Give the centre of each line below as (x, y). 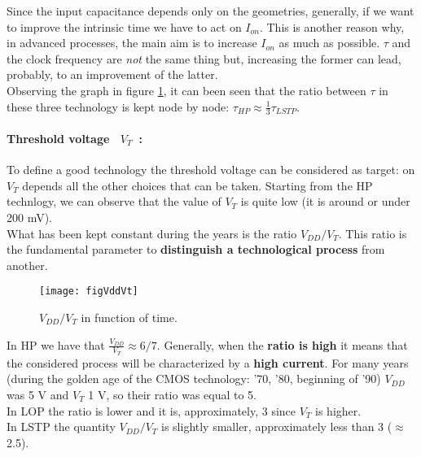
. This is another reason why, (332, 26)
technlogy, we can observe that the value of (114, 201)
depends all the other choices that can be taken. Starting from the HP (197, 185)
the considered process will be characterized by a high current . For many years (208, 362)
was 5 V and (38, 395)
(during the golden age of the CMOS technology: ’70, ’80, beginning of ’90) (194, 379)
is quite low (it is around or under (325, 201)
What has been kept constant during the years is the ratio (152, 233)
